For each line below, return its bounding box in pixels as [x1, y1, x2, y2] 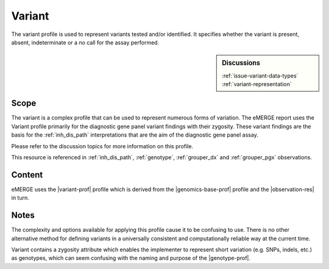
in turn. [11, 194, 30, 201]
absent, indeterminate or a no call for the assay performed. [11, 38, 160, 46]
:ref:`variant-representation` [222, 80, 292, 88]
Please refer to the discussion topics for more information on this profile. [11, 142, 194, 149]
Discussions [222, 59, 260, 67]
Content [11, 170, 43, 180]
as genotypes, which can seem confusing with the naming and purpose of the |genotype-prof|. [11, 254, 251, 262]
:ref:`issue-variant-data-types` [222, 72, 299, 79]
